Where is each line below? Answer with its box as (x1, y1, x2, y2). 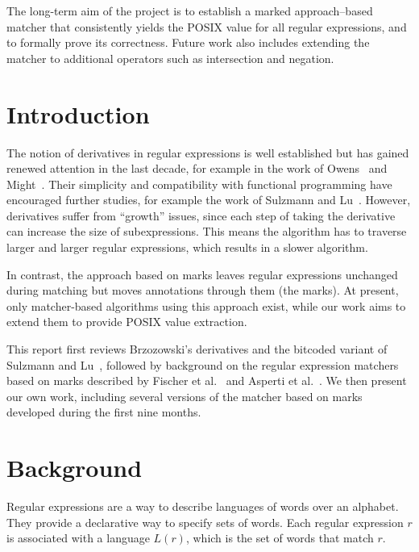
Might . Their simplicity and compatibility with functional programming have (6, 175, 392, 192)
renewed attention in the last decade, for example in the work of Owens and (6, 160, 388, 177)
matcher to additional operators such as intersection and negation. (6, 49, 334, 66)
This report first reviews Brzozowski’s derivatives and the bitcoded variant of (6, 341, 388, 358)
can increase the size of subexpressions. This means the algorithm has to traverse (6, 223, 407, 240)
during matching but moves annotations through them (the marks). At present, (6, 282, 399, 299)
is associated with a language (6, 529, 150, 546)
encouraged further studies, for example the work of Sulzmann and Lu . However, (6, 191, 411, 208)
